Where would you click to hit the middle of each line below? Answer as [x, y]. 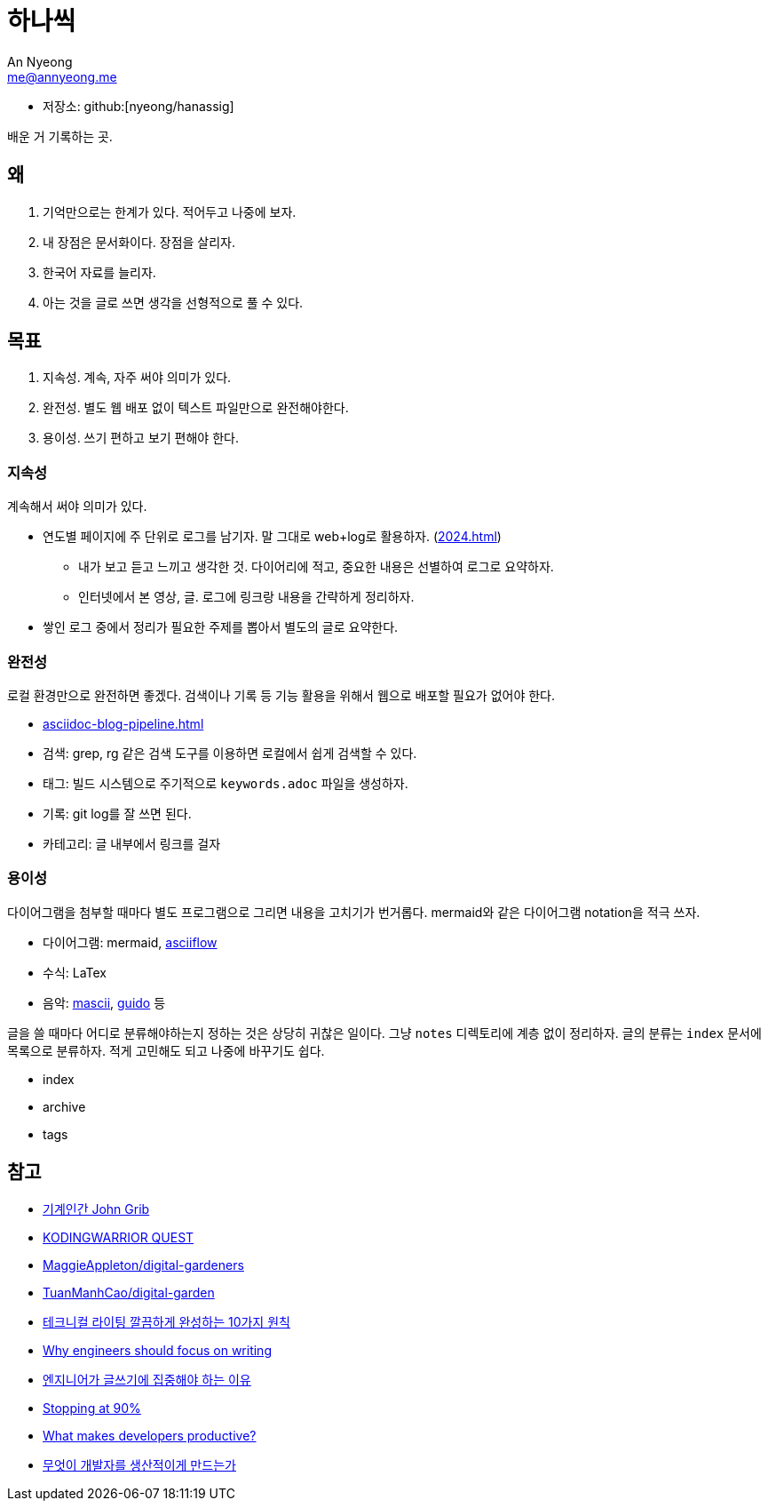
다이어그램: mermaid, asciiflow [130, 942]
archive [64, 1106]
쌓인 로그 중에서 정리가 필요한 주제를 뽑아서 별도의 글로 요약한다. [221, 627]
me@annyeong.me [62, 76]
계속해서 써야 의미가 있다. [77, 507]
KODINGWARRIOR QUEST [119, 1237]
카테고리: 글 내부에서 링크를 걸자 [132, 843]
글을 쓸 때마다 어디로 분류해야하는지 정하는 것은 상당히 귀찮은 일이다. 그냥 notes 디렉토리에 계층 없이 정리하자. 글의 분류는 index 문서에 [384, 1033]
